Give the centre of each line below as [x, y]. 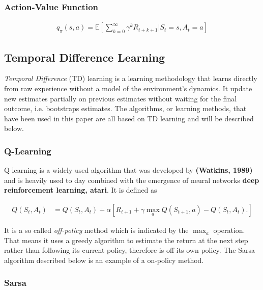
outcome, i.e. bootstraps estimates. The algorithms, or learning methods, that [125, 108]
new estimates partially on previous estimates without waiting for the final [121, 98]
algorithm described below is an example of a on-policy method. [104, 260]
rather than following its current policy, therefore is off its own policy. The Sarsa [129, 250]
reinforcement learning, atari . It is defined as [81, 190]
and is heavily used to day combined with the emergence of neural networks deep [132, 180]
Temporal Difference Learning [85, 57]
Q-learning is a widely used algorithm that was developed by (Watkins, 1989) [128, 170]
